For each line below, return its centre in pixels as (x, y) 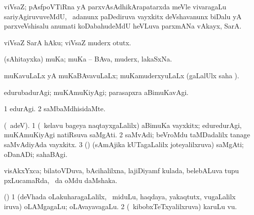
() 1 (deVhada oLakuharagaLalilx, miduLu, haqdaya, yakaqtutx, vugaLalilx (120, 197)
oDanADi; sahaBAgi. (36, 154)
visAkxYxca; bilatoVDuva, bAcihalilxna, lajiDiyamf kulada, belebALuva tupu (122, 170)
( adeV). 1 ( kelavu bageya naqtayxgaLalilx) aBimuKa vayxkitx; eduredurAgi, (123, 125)
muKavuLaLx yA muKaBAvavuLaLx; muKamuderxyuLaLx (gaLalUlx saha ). (122, 75)
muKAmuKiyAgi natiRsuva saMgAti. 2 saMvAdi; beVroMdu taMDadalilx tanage (127, 135)
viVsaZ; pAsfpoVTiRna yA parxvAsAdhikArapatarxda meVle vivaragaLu (115, 6)
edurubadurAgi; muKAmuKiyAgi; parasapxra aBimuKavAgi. (96, 92)
